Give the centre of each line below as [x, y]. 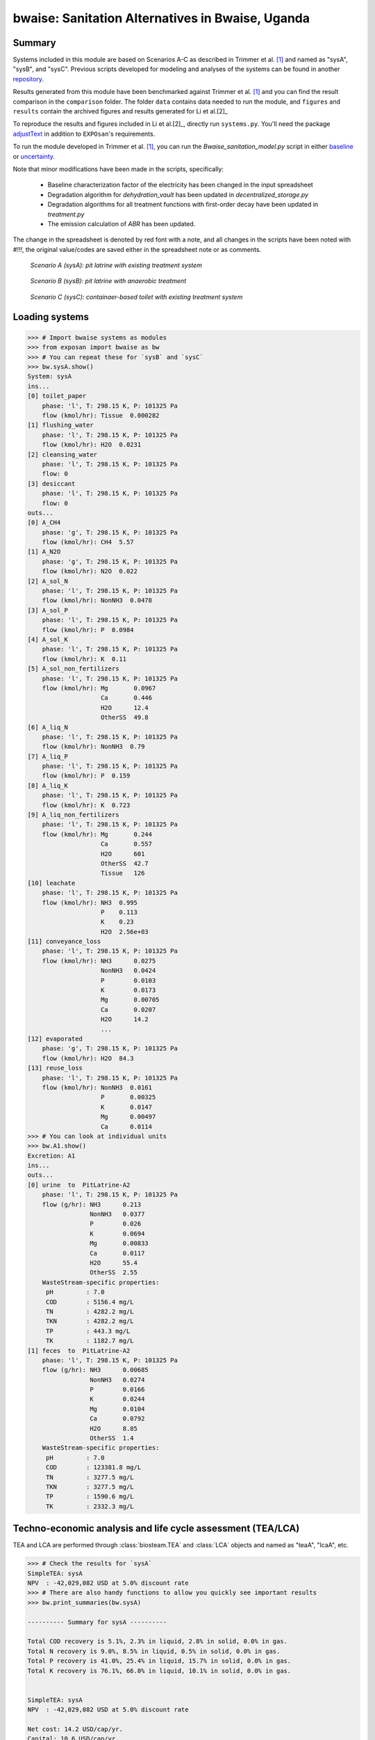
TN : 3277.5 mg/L [90, 1477]
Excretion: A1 [51, 1156]
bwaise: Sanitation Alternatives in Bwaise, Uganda [161, 18]
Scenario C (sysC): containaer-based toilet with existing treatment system [136, 296]
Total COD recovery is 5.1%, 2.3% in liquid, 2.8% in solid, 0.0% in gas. [158, 1642]
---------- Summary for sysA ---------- [97, 1622]
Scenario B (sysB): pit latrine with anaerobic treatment [108, 281]
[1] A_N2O [44, 552]
